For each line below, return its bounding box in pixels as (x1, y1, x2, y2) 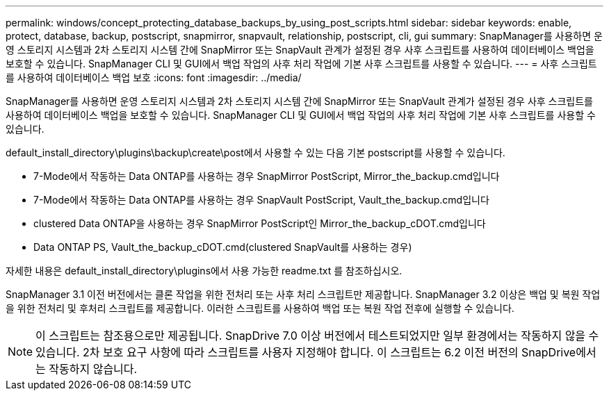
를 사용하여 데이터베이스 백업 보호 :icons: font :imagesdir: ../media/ (6, 72, 302, 83)
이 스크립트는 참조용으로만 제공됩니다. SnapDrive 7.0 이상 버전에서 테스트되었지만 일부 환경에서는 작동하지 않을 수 (35, 329, 599, 343)
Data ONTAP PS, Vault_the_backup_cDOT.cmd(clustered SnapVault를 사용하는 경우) (33, 241, 412, 253)
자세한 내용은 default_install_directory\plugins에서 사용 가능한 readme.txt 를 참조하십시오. (6, 265, 403, 277)
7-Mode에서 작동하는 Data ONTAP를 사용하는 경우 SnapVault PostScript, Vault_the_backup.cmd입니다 (33, 194, 489, 206)
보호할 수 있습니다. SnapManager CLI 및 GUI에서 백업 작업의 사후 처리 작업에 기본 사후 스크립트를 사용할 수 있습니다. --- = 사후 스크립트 (6, 58, 597, 69)
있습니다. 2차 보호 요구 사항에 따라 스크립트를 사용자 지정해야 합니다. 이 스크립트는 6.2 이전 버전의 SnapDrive (35, 345, 576, 359)
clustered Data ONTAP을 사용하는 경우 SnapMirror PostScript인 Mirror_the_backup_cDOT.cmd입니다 (33, 217, 486, 229)
